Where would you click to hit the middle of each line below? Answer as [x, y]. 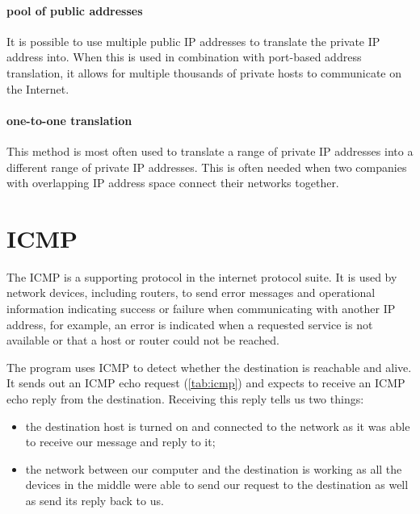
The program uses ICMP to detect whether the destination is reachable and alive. [209, 367]
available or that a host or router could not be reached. [143, 340]
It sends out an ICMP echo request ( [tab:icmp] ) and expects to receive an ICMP [206, 383]
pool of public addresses [75, 10]
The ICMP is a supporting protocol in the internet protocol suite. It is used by [202, 276]
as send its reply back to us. [94, 500]
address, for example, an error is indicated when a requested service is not [190, 324]
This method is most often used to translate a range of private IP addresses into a [210, 150]
